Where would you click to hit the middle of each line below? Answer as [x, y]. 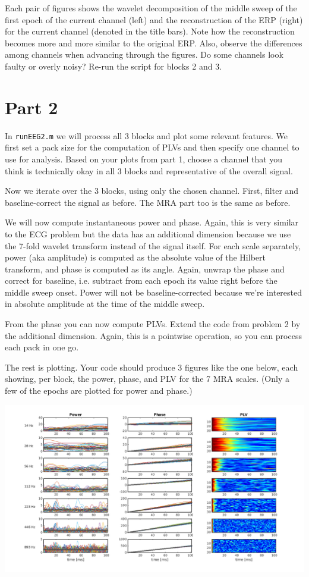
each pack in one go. [42, 347]
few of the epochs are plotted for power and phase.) [99, 391]
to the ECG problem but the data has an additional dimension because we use [148, 233]
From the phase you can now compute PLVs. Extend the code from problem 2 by [153, 324]
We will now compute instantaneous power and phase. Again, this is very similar [152, 222]
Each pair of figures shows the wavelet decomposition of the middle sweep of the [151, 8]
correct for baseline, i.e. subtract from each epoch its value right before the [141, 280]
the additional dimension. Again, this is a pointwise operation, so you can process [153, 335]
